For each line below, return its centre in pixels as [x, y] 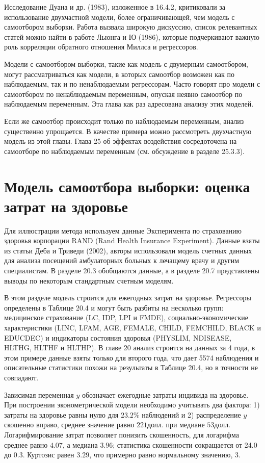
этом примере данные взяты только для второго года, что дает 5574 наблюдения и [131, 357]
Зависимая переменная [39, 394]
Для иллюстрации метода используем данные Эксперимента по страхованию [123, 230]
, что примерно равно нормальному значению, [161, 455]
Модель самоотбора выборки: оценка [127, 186]
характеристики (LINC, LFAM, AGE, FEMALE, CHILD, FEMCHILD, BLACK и [132, 327]
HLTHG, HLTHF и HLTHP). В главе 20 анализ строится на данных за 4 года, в [130, 348]
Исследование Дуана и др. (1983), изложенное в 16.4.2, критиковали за [115, 7]
